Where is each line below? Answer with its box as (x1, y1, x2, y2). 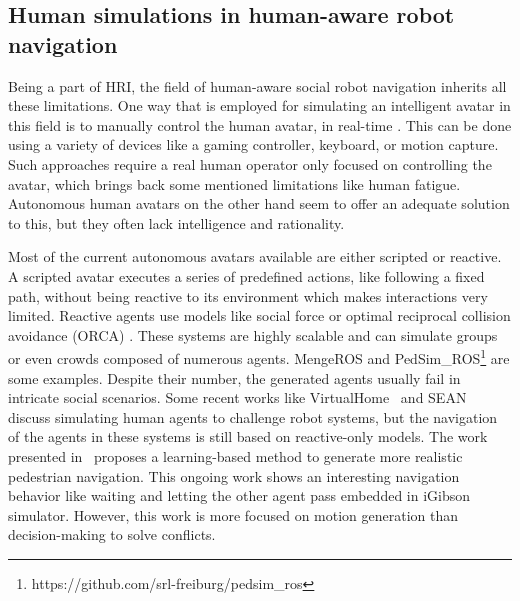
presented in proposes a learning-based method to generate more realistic (8, 445, 463, 466)
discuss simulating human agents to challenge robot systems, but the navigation (8, 406, 498, 427)
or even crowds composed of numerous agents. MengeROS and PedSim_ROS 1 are (8, 345, 510, 368)
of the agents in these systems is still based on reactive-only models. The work (8, 426, 488, 447)
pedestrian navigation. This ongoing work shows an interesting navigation (8, 465, 460, 486)
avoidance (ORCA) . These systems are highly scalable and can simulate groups (8, 324, 498, 345)
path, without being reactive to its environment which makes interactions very (8, 285, 488, 306)
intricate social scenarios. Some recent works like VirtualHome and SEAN (8, 387, 467, 408)
